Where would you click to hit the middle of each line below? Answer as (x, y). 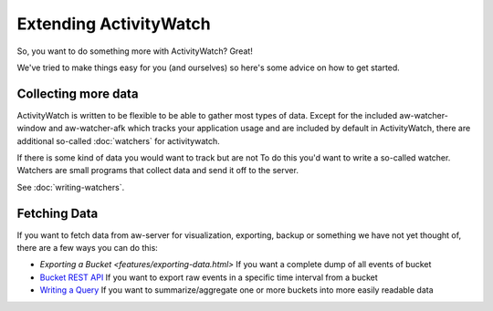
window (32, 129)
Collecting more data (78, 93)
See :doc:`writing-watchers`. (71, 187)
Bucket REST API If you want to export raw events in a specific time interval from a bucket (209, 277)
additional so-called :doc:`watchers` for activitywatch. (119, 140)
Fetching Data (58, 213)
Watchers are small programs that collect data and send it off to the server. (157, 171)
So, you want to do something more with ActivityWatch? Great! (135, 51)
